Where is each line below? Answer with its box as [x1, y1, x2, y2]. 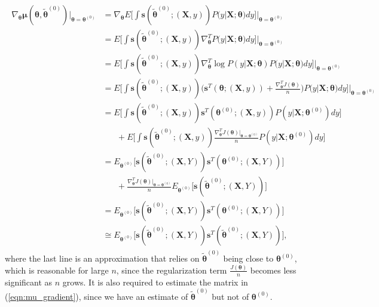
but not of [212, 290, 249, 302]
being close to [223, 252, 274, 264]
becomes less [250, 263, 297, 276]
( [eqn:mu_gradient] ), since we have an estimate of [5, 290, 188, 302]
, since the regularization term [116, 263, 227, 276]
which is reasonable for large [5, 263, 109, 276]
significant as [5, 275, 53, 288]
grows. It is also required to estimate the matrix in [62, 275, 248, 288]
